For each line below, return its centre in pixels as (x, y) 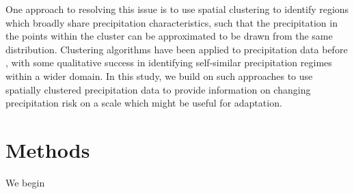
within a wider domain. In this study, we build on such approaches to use (159, 75)
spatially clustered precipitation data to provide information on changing (158, 89)
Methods (48, 149)
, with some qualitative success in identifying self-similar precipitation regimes (169, 63)
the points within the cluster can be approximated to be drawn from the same (169, 36)
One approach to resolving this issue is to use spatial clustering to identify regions (177, 9)
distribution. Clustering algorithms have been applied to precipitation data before (177, 49)
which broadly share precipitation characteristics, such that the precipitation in (172, 22)
